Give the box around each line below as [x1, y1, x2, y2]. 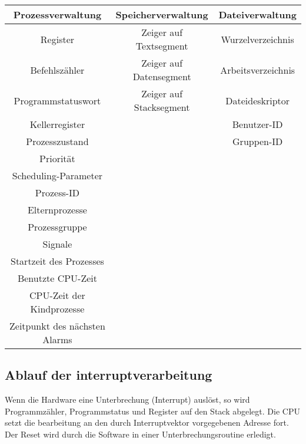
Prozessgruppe [28, 220, 87, 233]
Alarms [42, 333, 72, 346]
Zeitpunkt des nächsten [9, 319, 105, 333]
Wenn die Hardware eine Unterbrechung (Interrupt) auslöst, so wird [5, 393, 250, 406]
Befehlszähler [30, 63, 85, 77]
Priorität [39, 152, 75, 165]
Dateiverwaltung [218, 8, 297, 21]
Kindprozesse [30, 302, 85, 315]
